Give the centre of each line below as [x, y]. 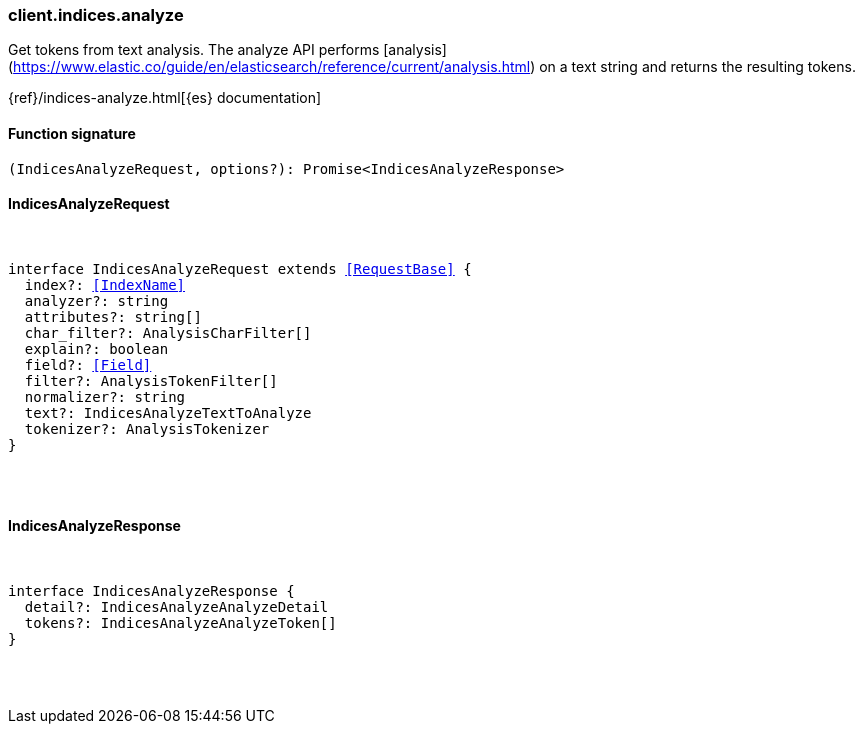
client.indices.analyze [96, 15]
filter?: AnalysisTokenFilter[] [151, 380]
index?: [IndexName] [105, 284]
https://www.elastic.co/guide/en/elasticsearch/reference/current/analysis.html [272, 67]
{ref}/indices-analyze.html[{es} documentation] [165, 98]
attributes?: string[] [113, 316]
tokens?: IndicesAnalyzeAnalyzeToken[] [180, 623]
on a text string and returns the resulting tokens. [697, 67]
